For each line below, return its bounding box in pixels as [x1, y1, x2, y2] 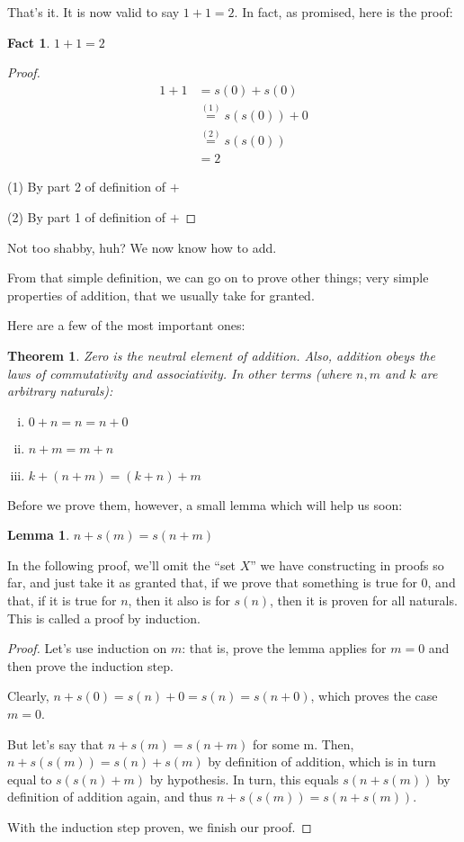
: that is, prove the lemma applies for [182, 639, 387, 658]
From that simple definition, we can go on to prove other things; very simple [7, 268, 429, 287]
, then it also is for [128, 591, 230, 610]
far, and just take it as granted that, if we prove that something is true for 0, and [7, 573, 456, 592]
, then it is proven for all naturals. [270, 591, 458, 610]
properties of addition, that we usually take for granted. [7, 285, 315, 304]
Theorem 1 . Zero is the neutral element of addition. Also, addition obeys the [7, 345, 435, 364]
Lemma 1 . [7, 525, 70, 544]
